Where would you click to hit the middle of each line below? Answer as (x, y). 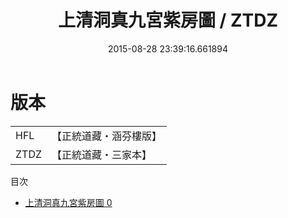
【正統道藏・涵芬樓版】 (107, 136)
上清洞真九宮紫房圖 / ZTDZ (168, 20)
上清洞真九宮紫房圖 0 (68, 202)
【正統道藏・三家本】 (102, 154)
